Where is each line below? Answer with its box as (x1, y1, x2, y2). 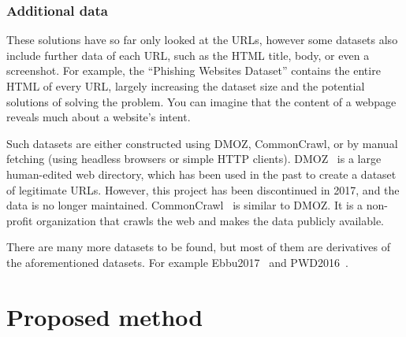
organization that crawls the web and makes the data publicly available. (36, 212, 385, 228)
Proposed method (6, 300, 203, 332)
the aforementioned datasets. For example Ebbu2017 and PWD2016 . (6, 254, 348, 270)
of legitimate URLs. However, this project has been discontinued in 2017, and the (6, 181, 400, 198)
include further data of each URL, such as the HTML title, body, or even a (6, 46, 370, 63)
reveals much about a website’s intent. (6, 109, 191, 125)
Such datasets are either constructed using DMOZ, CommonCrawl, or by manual (6, 135, 398, 151)
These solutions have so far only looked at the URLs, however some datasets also (6, 31, 398, 48)
